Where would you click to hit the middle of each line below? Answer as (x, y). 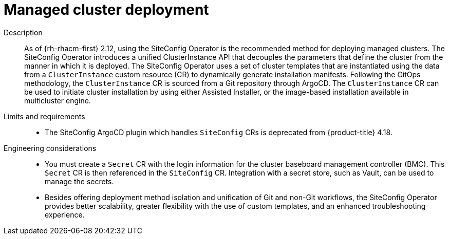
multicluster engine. (58, 100)
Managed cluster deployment (106, 10)
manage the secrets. (79, 181)
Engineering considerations (50, 148)
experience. (65, 214)
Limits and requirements (44, 116)
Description (23, 32)
